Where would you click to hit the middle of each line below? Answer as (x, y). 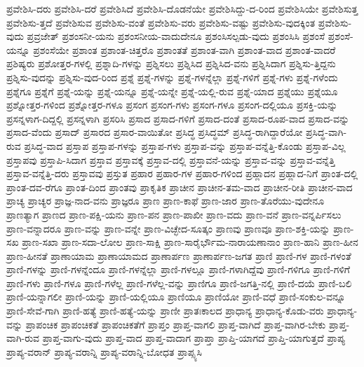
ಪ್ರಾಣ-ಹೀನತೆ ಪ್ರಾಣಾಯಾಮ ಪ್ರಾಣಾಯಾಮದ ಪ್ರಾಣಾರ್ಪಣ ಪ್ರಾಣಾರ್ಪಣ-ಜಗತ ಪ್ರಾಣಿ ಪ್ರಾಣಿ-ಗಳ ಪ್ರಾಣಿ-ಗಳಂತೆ (179, 255)
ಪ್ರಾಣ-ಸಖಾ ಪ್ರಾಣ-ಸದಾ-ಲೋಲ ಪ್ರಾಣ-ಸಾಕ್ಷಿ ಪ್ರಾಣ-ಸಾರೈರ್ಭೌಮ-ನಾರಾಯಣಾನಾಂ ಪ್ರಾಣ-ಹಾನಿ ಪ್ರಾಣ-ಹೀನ (190, 242)
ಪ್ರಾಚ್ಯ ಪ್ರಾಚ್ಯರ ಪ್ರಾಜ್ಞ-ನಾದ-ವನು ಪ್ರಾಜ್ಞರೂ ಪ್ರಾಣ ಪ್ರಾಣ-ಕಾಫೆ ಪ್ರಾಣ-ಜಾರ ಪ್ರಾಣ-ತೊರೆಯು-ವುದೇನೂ (166, 201)
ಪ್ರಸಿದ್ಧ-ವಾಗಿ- (326, 132)
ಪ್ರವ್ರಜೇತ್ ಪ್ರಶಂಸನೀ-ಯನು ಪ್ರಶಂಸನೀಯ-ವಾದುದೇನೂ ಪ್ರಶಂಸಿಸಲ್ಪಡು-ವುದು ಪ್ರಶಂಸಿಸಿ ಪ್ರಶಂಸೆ (176, 36)
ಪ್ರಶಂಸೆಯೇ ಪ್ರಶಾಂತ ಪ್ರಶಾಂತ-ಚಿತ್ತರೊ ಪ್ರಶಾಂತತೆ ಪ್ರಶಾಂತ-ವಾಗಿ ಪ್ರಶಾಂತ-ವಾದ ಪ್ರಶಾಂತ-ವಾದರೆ (184, 49)
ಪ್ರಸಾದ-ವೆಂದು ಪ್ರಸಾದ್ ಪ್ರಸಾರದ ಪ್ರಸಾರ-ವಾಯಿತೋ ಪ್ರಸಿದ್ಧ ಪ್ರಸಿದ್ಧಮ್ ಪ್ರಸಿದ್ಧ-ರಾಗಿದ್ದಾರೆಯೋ (155, 132)
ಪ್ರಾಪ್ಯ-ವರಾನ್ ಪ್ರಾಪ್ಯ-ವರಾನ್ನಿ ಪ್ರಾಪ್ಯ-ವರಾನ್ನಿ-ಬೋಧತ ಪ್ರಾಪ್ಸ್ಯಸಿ (104, 351)
